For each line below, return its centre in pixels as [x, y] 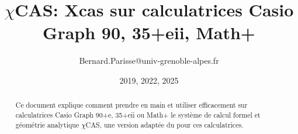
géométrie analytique [47, 124]
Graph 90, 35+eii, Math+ [149, 32]
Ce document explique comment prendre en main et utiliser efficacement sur [131, 105]
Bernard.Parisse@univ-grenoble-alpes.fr [149, 61]
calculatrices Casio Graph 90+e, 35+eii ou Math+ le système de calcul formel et [138, 114]
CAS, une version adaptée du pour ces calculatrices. [164, 124]
